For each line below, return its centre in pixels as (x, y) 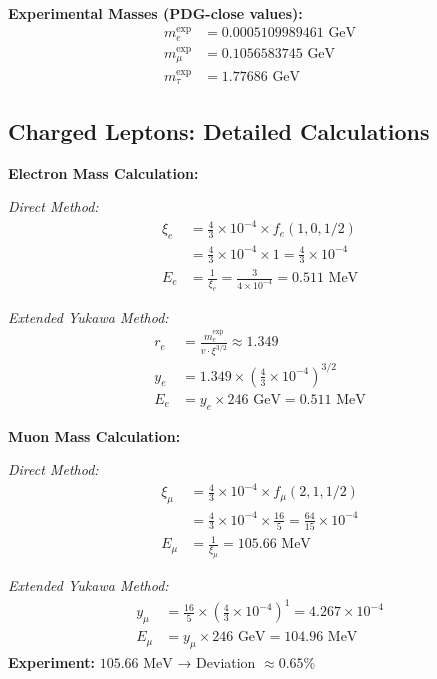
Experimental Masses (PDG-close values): (155, 13)
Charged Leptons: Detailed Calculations (219, 130)
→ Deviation (216, 661)
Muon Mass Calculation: (94, 435)
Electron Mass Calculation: (103, 172)
